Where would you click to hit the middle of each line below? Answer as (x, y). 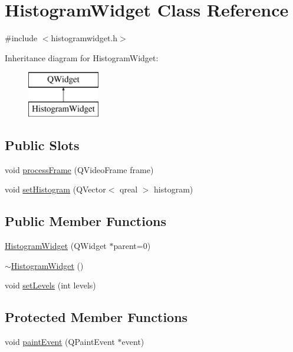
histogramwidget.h (84, 38)
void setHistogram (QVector (55, 189)
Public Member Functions (85, 221)
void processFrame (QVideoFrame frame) (79, 169)
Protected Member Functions (96, 317)
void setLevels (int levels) (50, 285)
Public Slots (42, 145)
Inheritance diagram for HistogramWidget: (82, 57)
